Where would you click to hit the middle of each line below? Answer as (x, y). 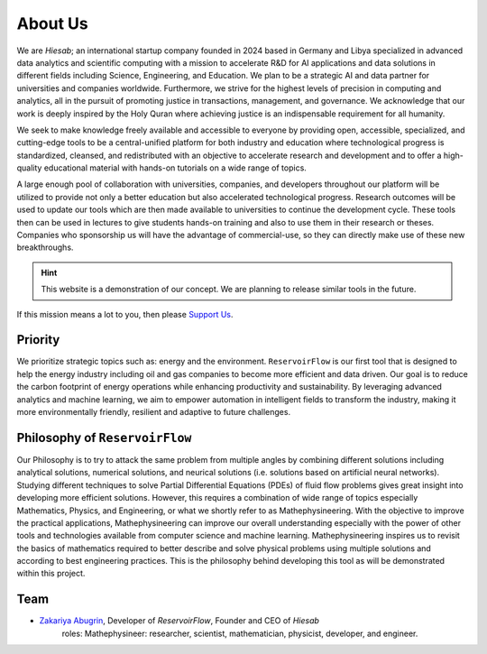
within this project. (51, 574)
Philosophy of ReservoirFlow (104, 438)
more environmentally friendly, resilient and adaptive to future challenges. (154, 412)
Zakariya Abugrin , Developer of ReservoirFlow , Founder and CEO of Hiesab (179, 621)
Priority (38, 340)
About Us (53, 23)
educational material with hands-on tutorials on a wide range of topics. (175, 168)
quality (29, 168)
